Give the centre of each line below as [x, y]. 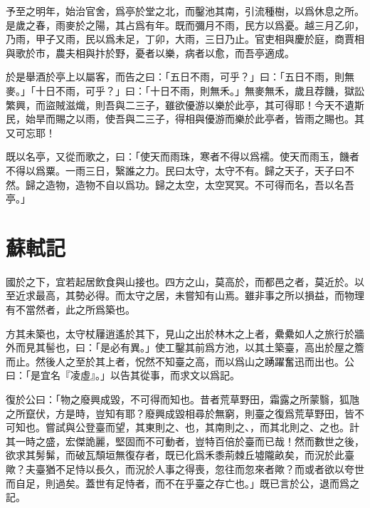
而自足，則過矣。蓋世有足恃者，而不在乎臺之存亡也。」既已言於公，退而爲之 [183, 483]
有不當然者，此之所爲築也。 [70, 310]
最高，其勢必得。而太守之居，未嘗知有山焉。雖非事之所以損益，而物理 [200, 295]
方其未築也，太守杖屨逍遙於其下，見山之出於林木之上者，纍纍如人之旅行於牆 [185, 333]
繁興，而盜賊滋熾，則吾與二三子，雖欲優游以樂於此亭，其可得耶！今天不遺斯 [185, 104]
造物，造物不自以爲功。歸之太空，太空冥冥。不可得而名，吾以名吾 [200, 184]
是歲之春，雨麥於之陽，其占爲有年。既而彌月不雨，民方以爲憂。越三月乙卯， [185, 25]
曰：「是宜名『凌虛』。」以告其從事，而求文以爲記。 [123, 375]
